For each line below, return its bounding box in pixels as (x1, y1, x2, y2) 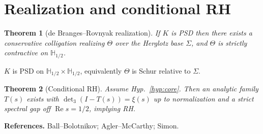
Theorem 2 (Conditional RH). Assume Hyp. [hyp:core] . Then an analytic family (4, 83, 258, 94)
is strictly (218, 37, 247, 48)
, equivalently (80, 65, 122, 76)
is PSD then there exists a (171, 27, 252, 38)
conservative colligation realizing (4, 37, 105, 48)
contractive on (4, 47, 48, 58)
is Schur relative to (132, 65, 191, 76)
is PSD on (12, 65, 44, 76)
